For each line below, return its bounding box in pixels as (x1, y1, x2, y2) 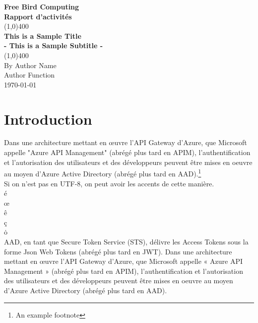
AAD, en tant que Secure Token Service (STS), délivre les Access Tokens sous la (4, 237, 249, 247)
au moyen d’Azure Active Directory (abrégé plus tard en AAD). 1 (4, 167, 201, 178)
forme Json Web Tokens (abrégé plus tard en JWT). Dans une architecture (4, 246, 232, 256)
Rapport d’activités (4, 11, 72, 21)
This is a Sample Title (4, 30, 81, 41)
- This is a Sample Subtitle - (4, 40, 103, 51)
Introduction (4, 108, 92, 129)
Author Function (4, 70, 55, 80)
